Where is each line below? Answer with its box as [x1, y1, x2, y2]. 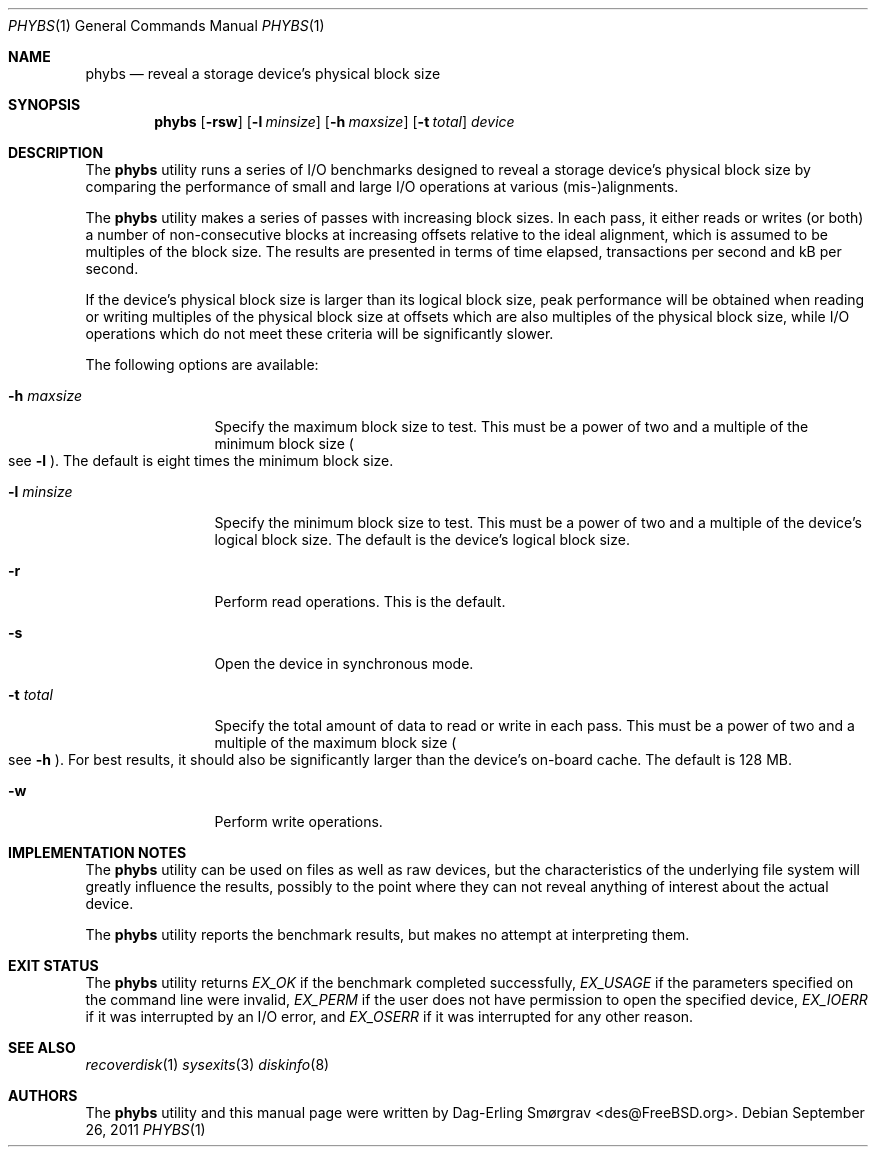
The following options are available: [85, 356, 319, 373]
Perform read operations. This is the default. [214, 593, 506, 610]
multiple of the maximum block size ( [214, 734, 457, 751]
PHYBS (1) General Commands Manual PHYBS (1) [8, 17, 325, 34]
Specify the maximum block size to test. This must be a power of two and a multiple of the [214, 418, 809, 435]
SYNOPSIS [8, 96, 81, 113]
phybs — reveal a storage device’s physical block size [85, 65, 441, 82]
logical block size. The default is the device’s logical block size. [214, 531, 630, 548]
